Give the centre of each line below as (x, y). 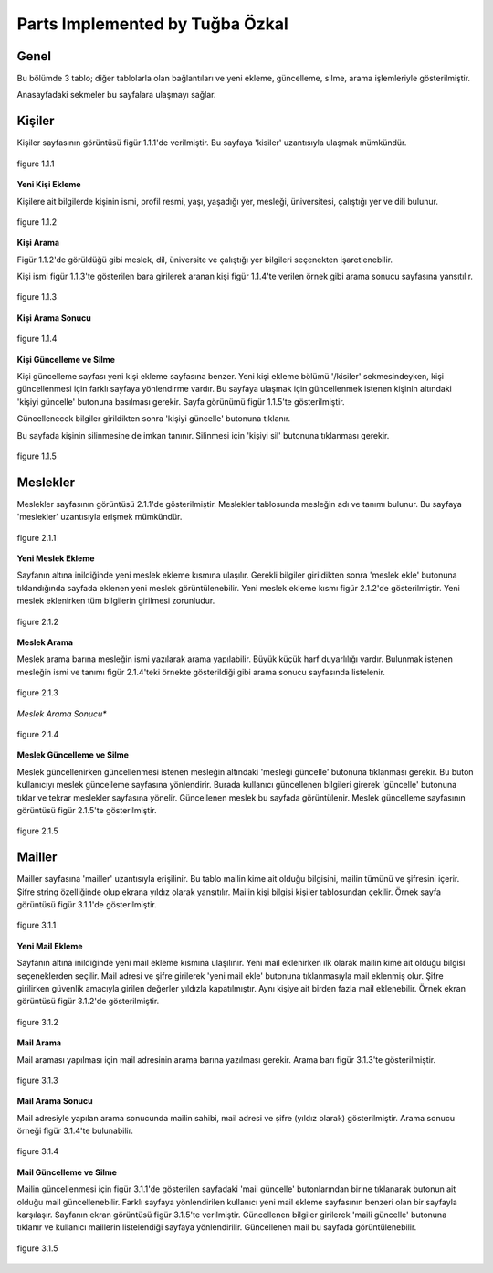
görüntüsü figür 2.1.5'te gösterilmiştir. (87, 810)
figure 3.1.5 (37, 1248)
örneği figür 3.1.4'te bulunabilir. (75, 1131)
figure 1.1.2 (37, 222)
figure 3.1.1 (37, 925)
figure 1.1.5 (37, 456)
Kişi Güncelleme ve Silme (66, 359)
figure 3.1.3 (37, 1080)
